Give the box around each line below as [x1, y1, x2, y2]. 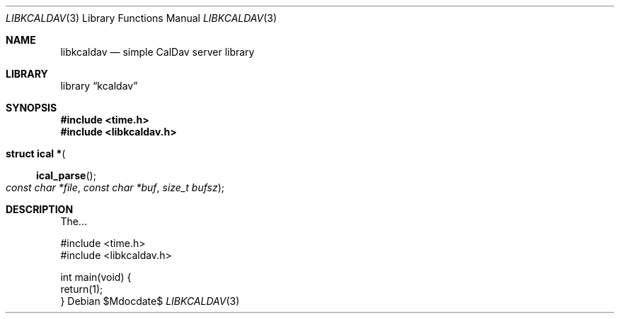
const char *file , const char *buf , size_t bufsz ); [6, 181, 225, 193]
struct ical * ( [6, 148, 66, 159]
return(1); [60, 283, 103, 295]
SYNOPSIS [6, 102, 57, 114]
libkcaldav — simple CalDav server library [60, 46, 255, 58]
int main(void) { [60, 271, 132, 283]
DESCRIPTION [6, 203, 74, 215]
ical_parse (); [36, 169, 96, 181]
